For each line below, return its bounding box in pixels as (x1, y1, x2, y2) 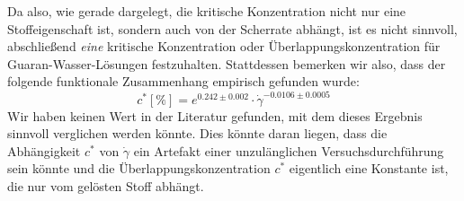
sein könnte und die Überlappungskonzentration (7, 159, 271, 178)
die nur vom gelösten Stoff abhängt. (7, 177, 204, 196)
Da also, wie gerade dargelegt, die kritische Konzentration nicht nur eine (7, 2, 406, 20)
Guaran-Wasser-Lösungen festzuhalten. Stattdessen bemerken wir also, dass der (7, 54, 446, 73)
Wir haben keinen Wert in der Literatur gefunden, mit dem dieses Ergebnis (7, 106, 423, 125)
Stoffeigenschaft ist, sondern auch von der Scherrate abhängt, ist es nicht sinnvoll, (7, 19, 458, 38)
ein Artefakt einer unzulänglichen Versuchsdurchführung (133, 141, 444, 160)
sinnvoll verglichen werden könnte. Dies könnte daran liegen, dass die (7, 124, 388, 143)
